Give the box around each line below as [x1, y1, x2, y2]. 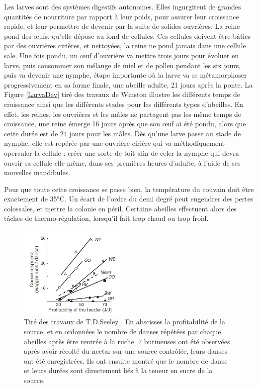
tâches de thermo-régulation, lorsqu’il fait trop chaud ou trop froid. [4, 213, 209, 223]
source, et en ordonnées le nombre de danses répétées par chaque [24, 326, 221, 336]
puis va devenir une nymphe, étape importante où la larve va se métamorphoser [4, 70, 247, 80]
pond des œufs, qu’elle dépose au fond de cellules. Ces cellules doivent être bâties [4, 30, 251, 41]
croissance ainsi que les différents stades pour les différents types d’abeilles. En [4, 98, 244, 109]
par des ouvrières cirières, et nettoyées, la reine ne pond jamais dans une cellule [4, 40, 246, 51]
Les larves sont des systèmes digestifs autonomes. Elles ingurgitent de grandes [4, 1, 241, 11]
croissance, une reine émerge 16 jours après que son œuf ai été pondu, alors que [4, 118, 246, 129]
